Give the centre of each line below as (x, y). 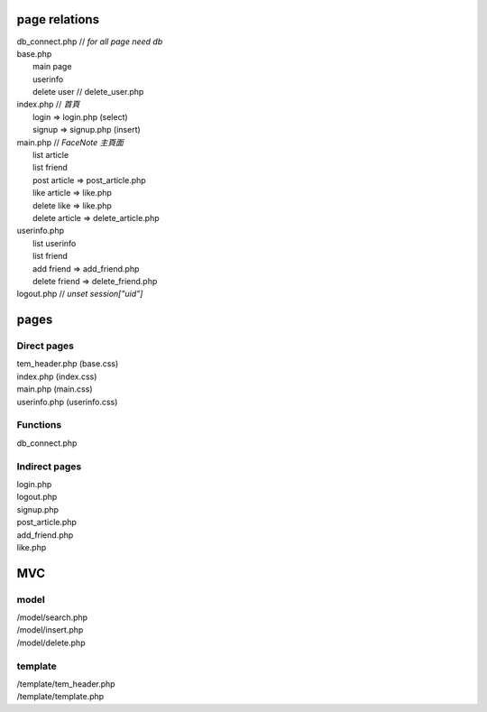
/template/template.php (60, 697)
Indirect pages (49, 467)
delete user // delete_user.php (88, 92)
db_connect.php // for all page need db (90, 42)
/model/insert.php (50, 630)
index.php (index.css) (57, 376)
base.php (34, 53)
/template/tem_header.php (66, 684)
